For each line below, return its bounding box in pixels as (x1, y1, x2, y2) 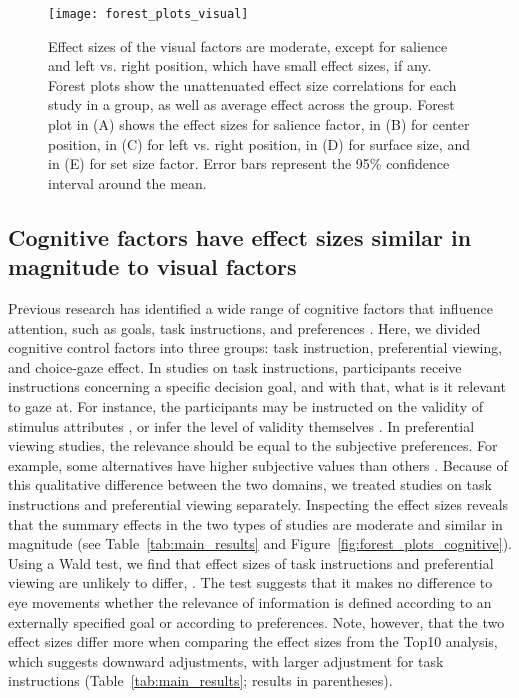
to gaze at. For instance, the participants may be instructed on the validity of (8, 395, 483, 416)
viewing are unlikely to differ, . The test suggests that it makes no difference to (8, 572, 493, 593)
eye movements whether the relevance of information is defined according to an (8, 591, 492, 612)
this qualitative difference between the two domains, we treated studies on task (8, 474, 492, 495)
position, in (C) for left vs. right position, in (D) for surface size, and (48, 133, 470, 154)
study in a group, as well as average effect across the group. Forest (48, 94, 455, 115)
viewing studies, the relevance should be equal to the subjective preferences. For (8, 435, 498, 456)
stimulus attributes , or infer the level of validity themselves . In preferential (8, 415, 475, 436)
